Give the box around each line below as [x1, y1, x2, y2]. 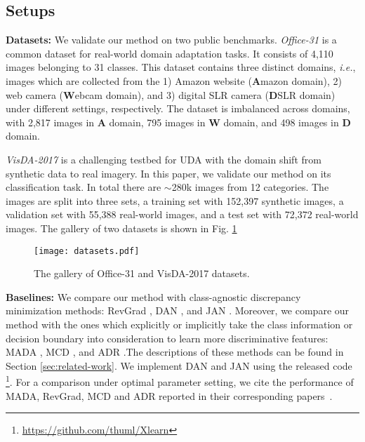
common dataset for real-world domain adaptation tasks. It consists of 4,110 [6, 46, 333, 60]
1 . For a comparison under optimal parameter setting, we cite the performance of [6, 373, 354, 389]
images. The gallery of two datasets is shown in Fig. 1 [6, 220, 237, 235]
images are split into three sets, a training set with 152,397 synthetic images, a [6, 193, 344, 208]
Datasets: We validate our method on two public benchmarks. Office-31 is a [6, 32, 337, 47]
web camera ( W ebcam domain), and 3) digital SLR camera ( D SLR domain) [6, 87, 336, 102]
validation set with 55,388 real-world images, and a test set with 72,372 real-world [6, 207, 359, 222]
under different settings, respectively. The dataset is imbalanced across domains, [6, 101, 350, 116]
